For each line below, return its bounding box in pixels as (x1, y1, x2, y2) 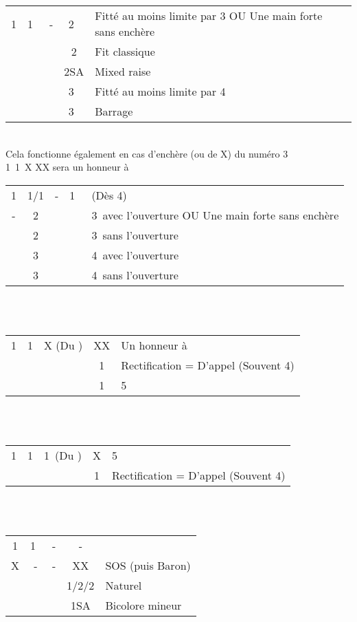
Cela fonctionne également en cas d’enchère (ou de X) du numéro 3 (5, 146, 288, 160)
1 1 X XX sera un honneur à (5, 160, 129, 174)
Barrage (95, 103, 133, 119)
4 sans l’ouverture (91, 266, 178, 283)
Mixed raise (95, 63, 151, 79)
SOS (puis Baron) (105, 557, 191, 574)
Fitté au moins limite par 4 (95, 83, 226, 99)
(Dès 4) (91, 186, 127, 203)
